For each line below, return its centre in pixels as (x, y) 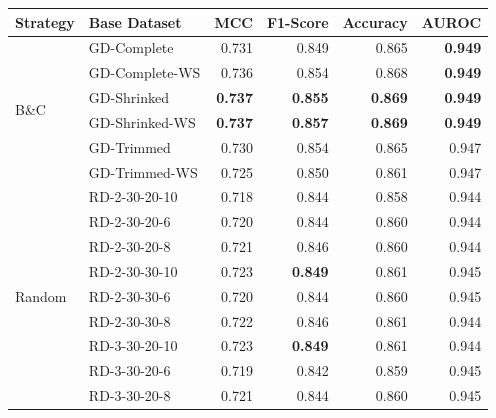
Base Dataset (135, 21)
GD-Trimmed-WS (143, 171)
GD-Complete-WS (144, 72)
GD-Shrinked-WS (142, 121)
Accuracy (375, 21)
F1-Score (297, 21)
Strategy (45, 21)
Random (41, 295)
